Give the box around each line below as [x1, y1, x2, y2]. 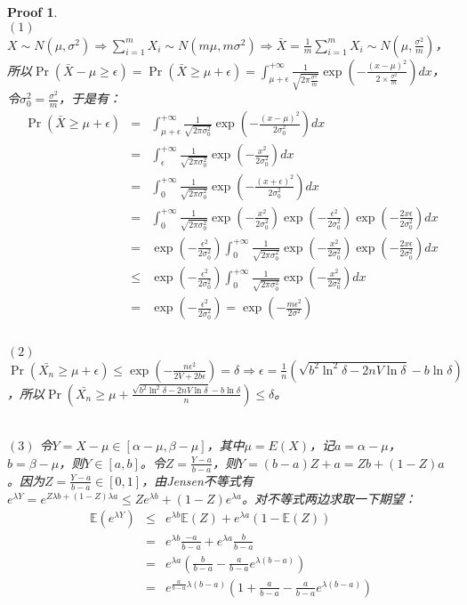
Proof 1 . [7, 3, 58, 20]
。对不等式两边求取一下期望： [242, 488, 417, 507]
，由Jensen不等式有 [141, 471, 254, 489]
